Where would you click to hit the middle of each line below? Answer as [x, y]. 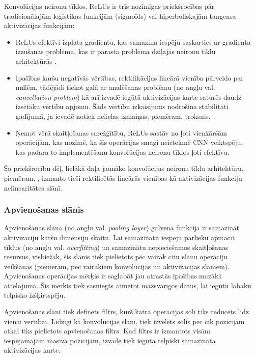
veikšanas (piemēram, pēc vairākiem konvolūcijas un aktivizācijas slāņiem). [117, 266]
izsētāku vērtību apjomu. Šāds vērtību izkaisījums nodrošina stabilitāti [122, 106]
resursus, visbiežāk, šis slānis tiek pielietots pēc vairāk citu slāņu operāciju [116, 257]
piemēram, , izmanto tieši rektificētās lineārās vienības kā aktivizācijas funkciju [123, 178]
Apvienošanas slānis [44, 209]
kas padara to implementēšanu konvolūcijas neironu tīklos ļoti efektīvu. [122, 151]
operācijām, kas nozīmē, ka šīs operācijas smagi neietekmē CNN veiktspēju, [129, 142]
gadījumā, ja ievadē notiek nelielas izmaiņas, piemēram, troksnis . [113, 116]
